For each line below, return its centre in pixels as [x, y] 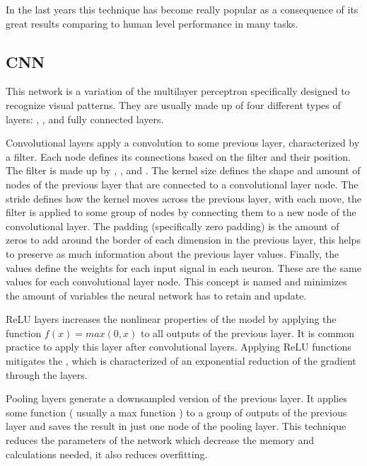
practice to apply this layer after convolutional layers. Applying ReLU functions [179, 347]
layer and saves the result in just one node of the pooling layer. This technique [176, 426]
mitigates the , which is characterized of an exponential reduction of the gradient [181, 361]
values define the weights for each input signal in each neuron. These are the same [183, 267]
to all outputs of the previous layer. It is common [247, 333]
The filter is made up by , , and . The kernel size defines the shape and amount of [183, 170]
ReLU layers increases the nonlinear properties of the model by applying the [171, 319]
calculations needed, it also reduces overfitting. [107, 454]
